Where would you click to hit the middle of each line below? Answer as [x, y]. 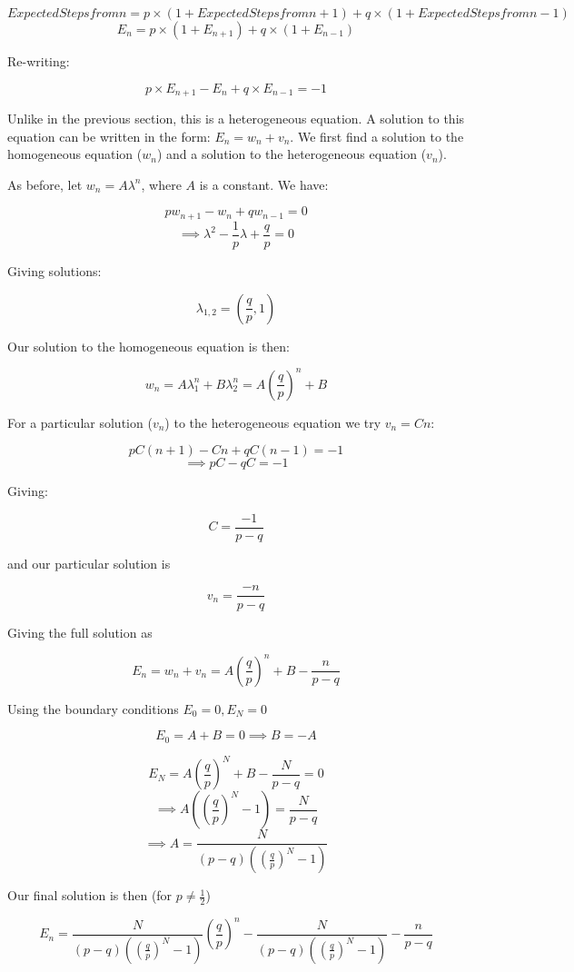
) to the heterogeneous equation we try [273, 422]
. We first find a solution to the [377, 136]
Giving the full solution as [80, 632]
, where [161, 184]
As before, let [45, 184]
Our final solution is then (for [90, 895]
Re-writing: [39, 61]
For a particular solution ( [80, 422]
